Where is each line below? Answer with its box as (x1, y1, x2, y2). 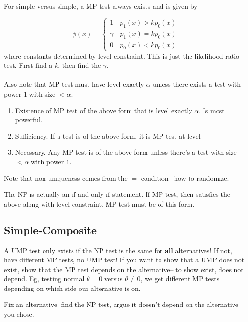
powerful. (15, 114, 43, 125)
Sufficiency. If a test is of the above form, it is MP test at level (15, 130, 201, 141)
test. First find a (4, 60, 53, 70)
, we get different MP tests (140, 274, 219, 284)
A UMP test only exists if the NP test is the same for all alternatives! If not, (4, 245, 232, 255)
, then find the (58, 60, 101, 70)
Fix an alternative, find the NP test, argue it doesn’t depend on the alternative (4, 299, 238, 309)
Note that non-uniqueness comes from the (4, 173, 128, 183)
